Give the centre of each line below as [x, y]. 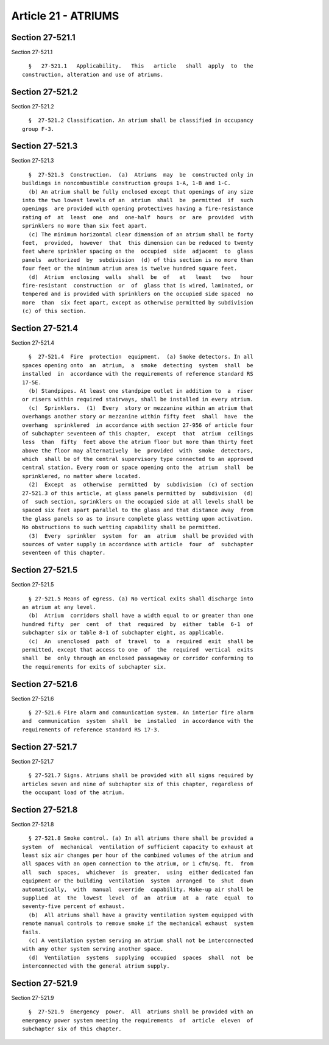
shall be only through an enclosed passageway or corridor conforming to [138, 658]
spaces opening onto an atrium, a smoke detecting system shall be [138, 365]
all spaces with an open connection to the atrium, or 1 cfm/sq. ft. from [138, 864]
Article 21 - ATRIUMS [65, 16]
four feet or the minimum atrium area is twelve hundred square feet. [130, 269]
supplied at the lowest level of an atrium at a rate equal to [138, 898]
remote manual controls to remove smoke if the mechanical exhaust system [138, 924]
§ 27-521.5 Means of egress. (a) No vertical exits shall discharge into [141, 599]
